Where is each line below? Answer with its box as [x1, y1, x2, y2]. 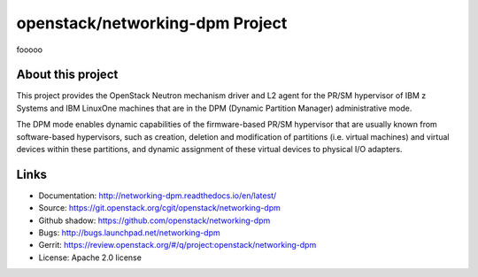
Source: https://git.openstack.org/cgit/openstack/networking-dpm [38, 203, 281, 213]
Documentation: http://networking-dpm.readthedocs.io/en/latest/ [38, 190, 277, 201]
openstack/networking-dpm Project [16, 13, 288, 33]
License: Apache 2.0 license [38, 252, 142, 263]
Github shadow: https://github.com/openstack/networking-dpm [38, 215, 271, 226]
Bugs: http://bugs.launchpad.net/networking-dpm [38, 227, 220, 238]
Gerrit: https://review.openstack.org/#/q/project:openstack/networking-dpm [38, 240, 317, 250]
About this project [16, 67, 119, 82]
